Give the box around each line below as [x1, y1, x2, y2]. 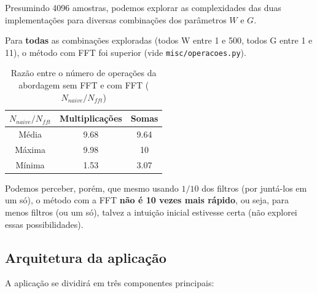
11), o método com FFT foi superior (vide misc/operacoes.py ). [5, 45, 246, 58]
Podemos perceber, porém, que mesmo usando [5, 181, 179, 194]
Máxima [15, 143, 45, 155]
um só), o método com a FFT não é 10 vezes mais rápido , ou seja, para [5, 193, 289, 206]
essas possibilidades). [5, 217, 84, 230]
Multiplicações [60, 112, 122, 125]
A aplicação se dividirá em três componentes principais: [5, 276, 214, 289]
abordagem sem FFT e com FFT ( [18, 79, 149, 92]
